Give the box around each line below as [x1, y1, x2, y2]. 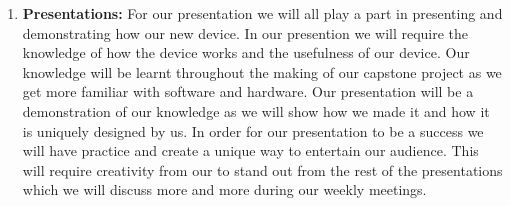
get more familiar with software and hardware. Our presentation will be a [22, 81, 474, 102]
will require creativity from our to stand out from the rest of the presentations [22, 159, 503, 180]
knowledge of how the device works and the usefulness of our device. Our [22, 42, 470, 63]
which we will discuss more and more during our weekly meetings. [22, 179, 427, 200]
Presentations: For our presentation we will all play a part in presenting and [22, 3, 503, 23]
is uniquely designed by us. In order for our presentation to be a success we [22, 120, 484, 141]
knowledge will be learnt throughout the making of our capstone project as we [22, 61, 502, 82]
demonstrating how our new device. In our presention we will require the [22, 22, 469, 43]
